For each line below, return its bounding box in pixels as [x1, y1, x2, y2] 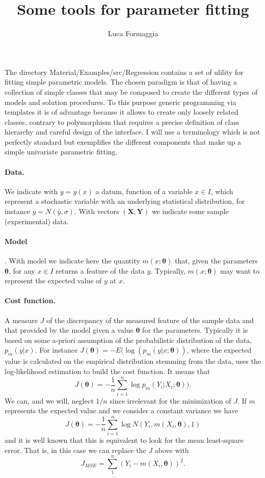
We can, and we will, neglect [5, 395, 94, 406]
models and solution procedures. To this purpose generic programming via [5, 96, 236, 107]
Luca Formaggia [108, 28, 158, 39]
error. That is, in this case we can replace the [5, 444, 146, 455]
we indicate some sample [151, 206, 229, 217]
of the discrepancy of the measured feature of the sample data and [46, 314, 254, 325]
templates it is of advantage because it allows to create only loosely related [5, 107, 238, 117]
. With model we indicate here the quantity [5, 255, 140, 266]
